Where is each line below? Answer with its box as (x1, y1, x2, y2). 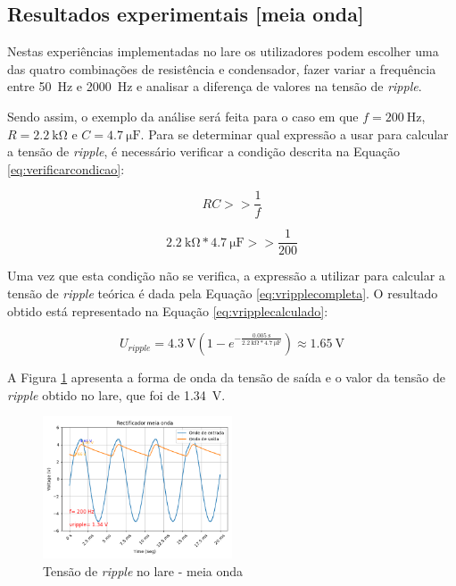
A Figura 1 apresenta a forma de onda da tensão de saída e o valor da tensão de (7, 368, 446, 387)
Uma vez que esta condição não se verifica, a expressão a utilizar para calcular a (7, 266, 445, 285)
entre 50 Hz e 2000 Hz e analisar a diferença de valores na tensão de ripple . (7, 77, 422, 96)
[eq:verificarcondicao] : (7, 159, 125, 178)
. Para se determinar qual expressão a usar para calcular (140, 124, 449, 143)
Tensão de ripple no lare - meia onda (43, 562, 244, 581)
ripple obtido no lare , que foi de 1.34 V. (7, 385, 226, 404)
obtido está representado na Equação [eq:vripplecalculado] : (7, 301, 328, 320)
